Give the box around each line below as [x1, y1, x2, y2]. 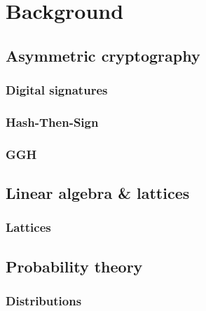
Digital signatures [6, 81, 108, 99]
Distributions [6, 292, 82, 310]
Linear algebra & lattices [6, 182, 190, 204]
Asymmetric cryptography [6, 44, 200, 66]
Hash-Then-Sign [6, 113, 99, 130]
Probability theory [6, 255, 143, 277]
